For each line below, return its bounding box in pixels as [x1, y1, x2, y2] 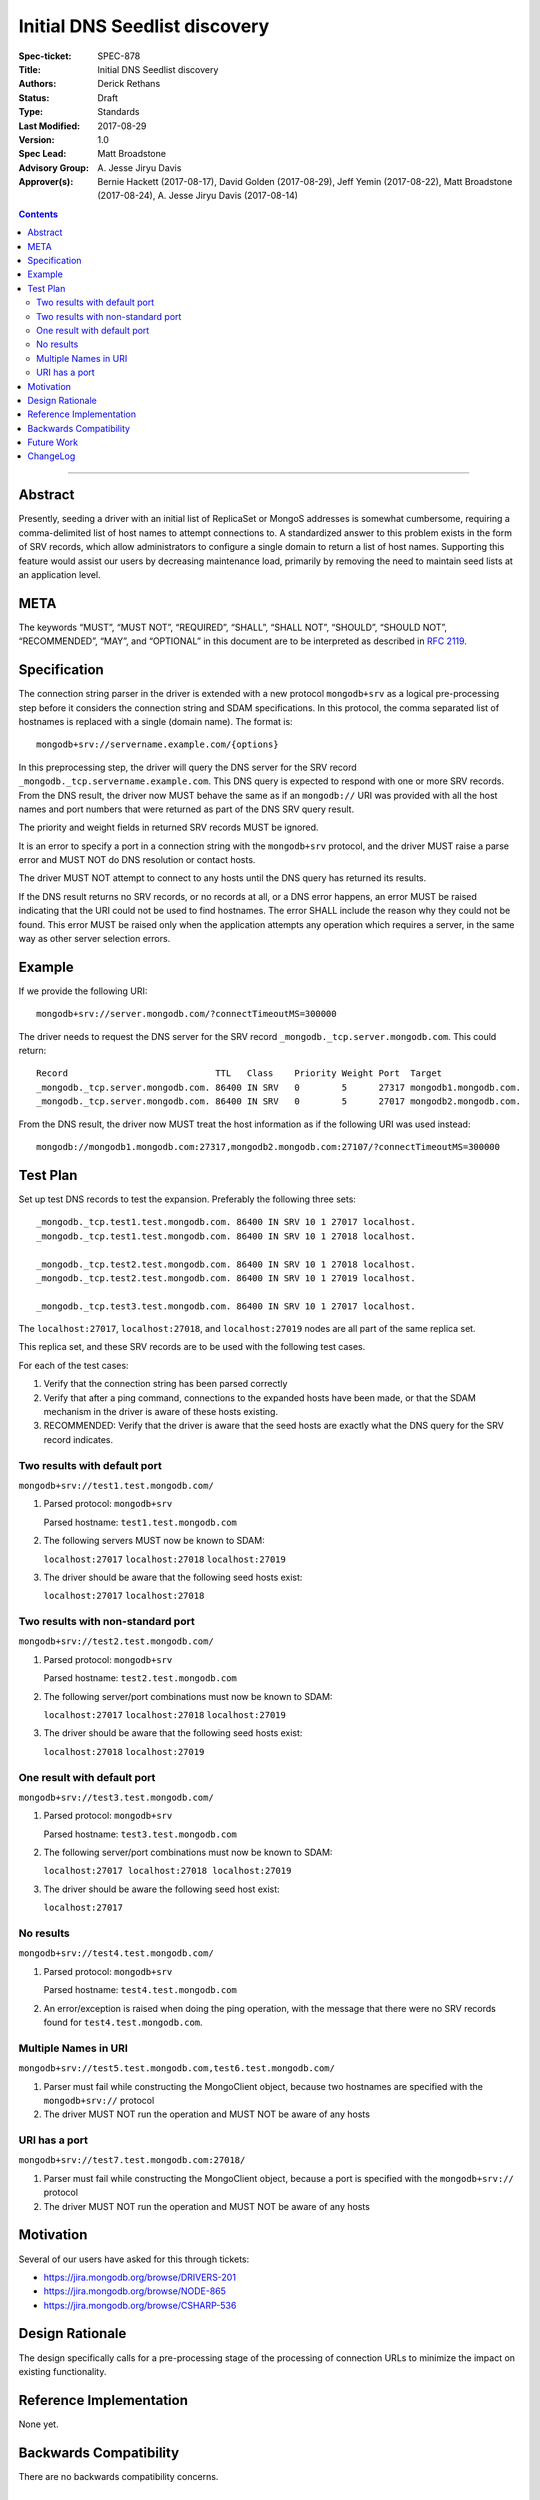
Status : [18, 91, 50, 104]
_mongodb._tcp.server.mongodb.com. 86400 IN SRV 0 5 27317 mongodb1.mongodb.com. [36, 1081, 522, 1093]
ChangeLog [27, 450, 76, 462]
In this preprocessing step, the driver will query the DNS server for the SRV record [18, 761, 357, 773]
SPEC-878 [97, 50, 141, 62]
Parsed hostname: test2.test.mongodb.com [43, 1672, 237, 1684]
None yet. [18, 2418, 59, 2430]
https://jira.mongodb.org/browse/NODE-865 [43, 2285, 227, 2297]
